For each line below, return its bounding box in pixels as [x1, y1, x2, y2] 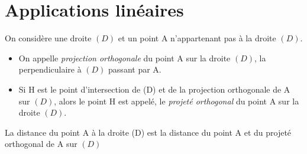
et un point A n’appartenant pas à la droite [118, 32, 276, 44]
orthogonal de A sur [5, 137, 77, 150]
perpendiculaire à [18, 63, 82, 76]
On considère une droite [5, 32, 92, 44]
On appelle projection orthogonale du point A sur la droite [18, 51, 231, 64]
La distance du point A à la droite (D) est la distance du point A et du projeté [5, 126, 292, 138]
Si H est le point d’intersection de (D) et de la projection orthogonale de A [18, 83, 290, 95]
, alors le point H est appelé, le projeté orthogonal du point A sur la [54, 94, 299, 107]
